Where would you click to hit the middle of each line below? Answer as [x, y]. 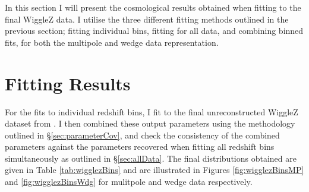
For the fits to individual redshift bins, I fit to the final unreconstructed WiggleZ [152, 111]
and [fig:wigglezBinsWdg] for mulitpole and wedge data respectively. [129, 182]
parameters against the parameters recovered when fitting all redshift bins [140, 147]
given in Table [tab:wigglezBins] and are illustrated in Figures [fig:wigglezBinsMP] [154, 170]
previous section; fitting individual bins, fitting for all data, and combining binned [154, 31]
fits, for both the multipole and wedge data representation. [112, 42]
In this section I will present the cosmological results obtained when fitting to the [153, 7]
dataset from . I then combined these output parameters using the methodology [150, 123]
